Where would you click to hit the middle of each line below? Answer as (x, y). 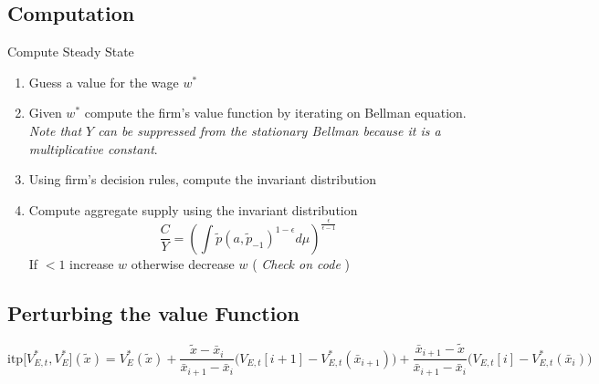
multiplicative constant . (93, 148)
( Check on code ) (301, 263)
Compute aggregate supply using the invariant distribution (193, 209)
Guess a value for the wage (104, 82)
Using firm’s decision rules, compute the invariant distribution (202, 179)
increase (92, 263)
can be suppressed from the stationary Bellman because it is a (269, 130)
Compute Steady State (71, 52)
